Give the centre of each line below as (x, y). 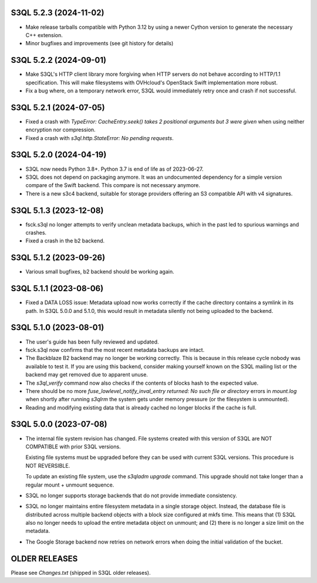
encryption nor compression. (61, 130)
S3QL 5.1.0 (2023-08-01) (58, 327)
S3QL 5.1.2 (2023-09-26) (58, 258)
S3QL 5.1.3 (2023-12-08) (57, 210)
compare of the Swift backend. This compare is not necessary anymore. (113, 185)
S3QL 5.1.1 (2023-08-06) (57, 289)
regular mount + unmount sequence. (70, 485)
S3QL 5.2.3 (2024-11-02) (58, 13)
